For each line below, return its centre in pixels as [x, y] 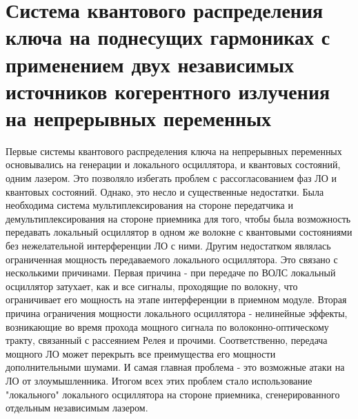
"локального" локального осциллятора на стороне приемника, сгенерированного [173, 394]
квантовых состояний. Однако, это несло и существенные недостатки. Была [165, 191]
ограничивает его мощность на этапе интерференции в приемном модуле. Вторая [176, 299]
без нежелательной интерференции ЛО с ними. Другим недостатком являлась [168, 246]
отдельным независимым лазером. [77, 408]
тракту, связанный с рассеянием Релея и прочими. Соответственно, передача [167, 340]
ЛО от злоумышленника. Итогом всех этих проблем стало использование [159, 380]
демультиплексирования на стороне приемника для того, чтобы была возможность [178, 218]
